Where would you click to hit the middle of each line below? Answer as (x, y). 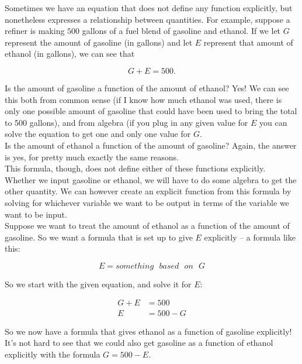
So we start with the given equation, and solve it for (98, 284)
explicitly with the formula (53, 354)
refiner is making (35, 31)
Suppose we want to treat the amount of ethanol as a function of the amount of (147, 226)
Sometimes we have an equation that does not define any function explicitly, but (149, 8)
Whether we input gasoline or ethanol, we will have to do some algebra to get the (151, 179)
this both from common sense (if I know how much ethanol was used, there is (143, 99)
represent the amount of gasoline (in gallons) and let (99, 42)
